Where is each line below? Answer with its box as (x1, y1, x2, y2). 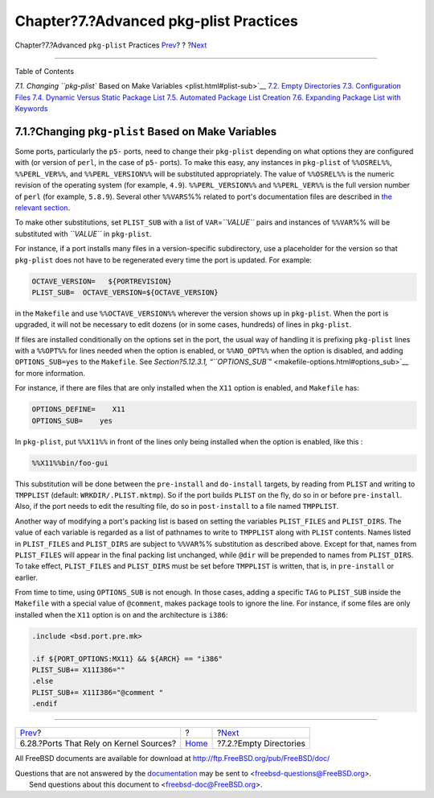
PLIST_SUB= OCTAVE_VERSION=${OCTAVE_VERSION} (31, 287, 219, 297)
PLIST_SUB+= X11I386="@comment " (31, 688, 164, 697)
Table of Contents (14, 66, 75, 76)
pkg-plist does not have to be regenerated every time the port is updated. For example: (14, 254, 313, 265)
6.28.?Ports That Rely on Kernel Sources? (19, 738, 177, 749)
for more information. (14, 368, 86, 378)
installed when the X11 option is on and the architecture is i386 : (14, 610, 228, 619)
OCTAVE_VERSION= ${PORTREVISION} (31, 276, 172, 286)
